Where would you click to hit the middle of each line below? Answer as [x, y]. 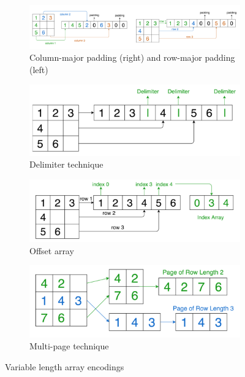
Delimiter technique [66, 164]
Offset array [52, 250]
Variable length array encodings [65, 366]
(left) [39, 70]
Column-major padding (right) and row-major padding [132, 57]
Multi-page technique [69, 346]
